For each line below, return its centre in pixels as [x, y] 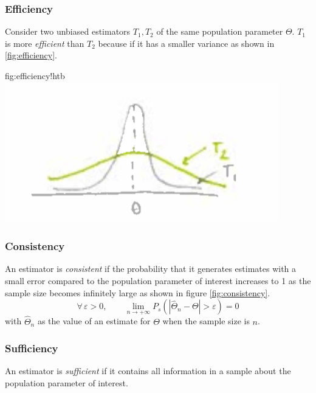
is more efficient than [45, 43]
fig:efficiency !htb [35, 75]
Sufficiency [32, 348]
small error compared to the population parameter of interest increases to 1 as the [158, 280]
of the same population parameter [220, 31]
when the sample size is [206, 321]
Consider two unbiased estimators [68, 31]
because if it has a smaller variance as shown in [186, 43]
